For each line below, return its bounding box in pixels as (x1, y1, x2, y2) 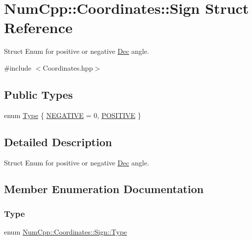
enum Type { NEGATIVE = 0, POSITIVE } (4, 110, 142, 120)
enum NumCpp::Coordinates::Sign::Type (4, 227, 127, 237)
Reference (4, 17, 73, 38)
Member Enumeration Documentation (4, 181, 204, 197)
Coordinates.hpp (43, 62, 93, 73)
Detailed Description (4, 134, 112, 149)
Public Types (4, 86, 73, 102)
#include (4, 62, 32, 73)
